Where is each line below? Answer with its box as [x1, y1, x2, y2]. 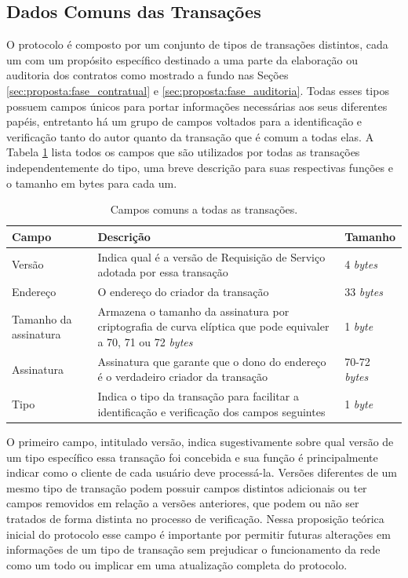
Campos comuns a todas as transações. [110, 201, 298, 218]
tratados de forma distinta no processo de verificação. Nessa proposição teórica [6, 510, 384, 526]
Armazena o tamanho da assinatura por [97, 302, 290, 319]
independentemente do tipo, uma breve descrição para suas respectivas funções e [6, 159, 393, 175]
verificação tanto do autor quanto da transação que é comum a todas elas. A [6, 128, 374, 144]
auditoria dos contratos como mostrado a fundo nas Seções [6, 67, 289, 83]
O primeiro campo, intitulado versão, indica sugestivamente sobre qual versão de [6, 433, 394, 450]
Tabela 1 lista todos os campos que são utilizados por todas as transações [6, 144, 360, 160]
